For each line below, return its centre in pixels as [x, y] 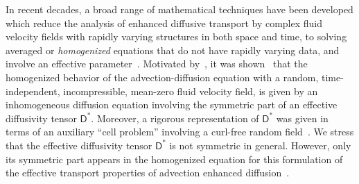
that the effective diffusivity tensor [79, 145]
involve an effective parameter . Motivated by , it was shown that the [157, 64]
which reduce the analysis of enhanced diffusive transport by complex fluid [164, 23]
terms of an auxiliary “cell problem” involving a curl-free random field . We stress [180, 132]
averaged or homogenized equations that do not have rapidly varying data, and [173, 50]
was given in [302, 118]
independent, [33, 91]
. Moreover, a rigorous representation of [175, 118]
